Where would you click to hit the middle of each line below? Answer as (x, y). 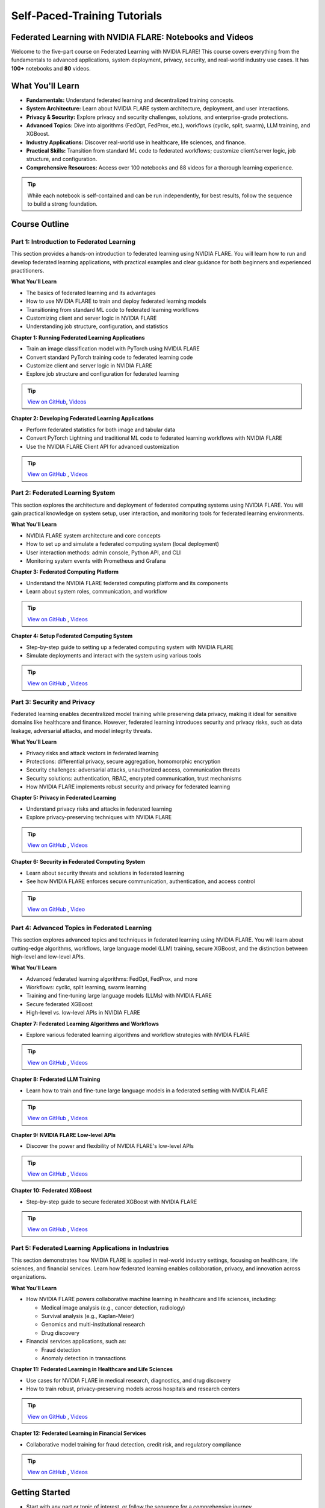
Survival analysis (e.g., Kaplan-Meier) (88, 1316)
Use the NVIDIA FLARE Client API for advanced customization (103, 446)
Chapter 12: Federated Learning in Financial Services (79, 1433)
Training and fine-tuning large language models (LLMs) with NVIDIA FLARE (119, 996)
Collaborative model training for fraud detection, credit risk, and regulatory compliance (134, 1444)
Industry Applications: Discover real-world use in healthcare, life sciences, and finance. (136, 142)
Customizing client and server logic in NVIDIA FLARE (91, 318)
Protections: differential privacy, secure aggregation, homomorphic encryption (123, 761)
